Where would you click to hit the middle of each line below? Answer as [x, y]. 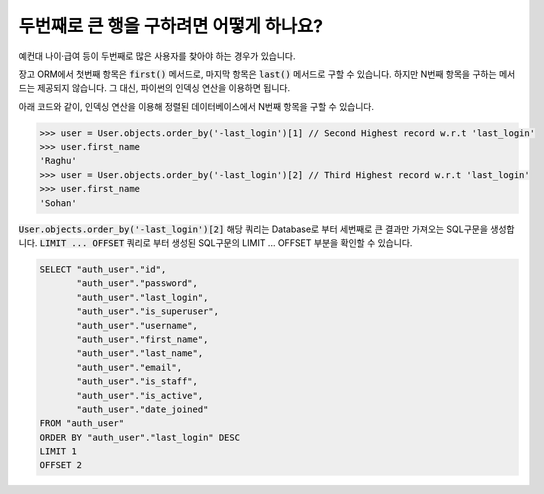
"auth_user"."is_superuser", [148, 311]
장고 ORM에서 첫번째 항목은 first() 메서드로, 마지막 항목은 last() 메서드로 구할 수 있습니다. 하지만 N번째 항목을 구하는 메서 [267, 74]
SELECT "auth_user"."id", [103, 269]
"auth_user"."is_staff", [137, 381]
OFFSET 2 [61, 465]
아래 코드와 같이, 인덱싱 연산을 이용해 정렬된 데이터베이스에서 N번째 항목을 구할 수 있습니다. [196, 106]
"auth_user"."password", [137, 283]
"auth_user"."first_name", [142, 339]
